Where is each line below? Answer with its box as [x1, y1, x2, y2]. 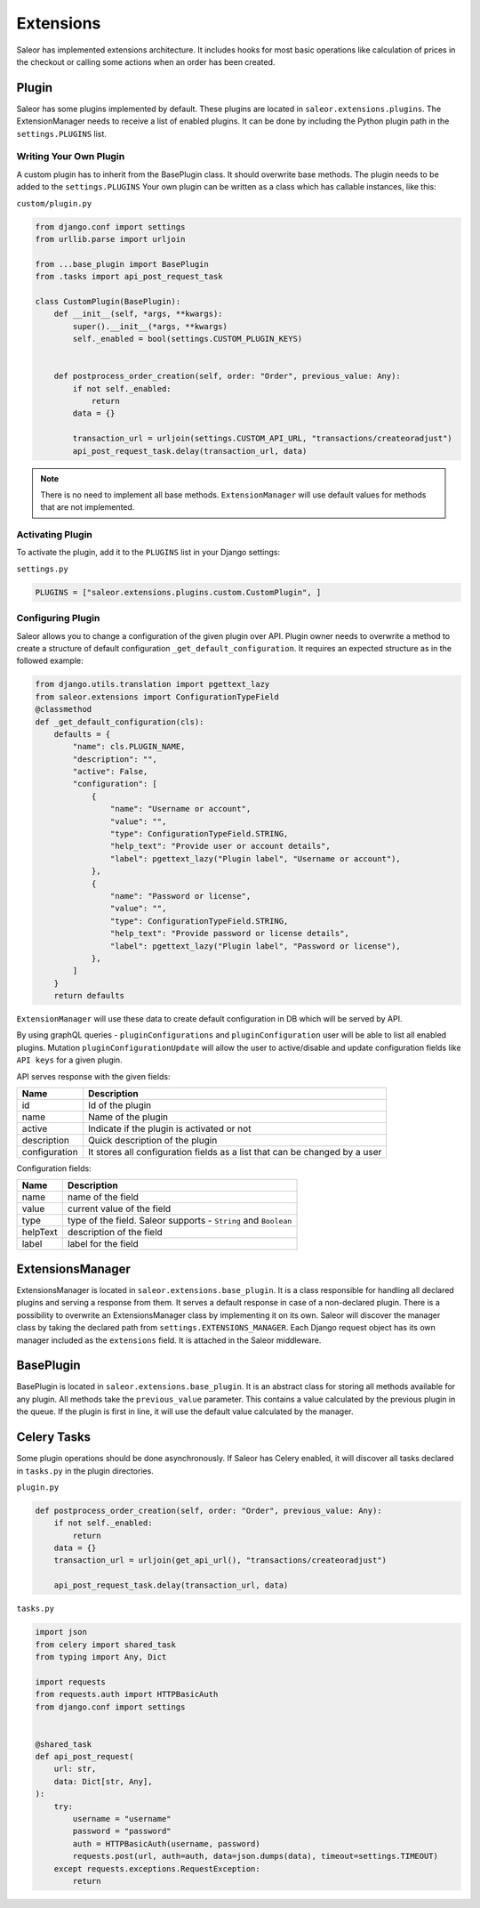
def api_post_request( [35, 1751, 134, 1762]
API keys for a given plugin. [16, 1055, 124, 1065]
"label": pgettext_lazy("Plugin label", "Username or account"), [109, 853, 402, 863]
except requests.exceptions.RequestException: [53, 1864, 261, 1873]
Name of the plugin [87, 1111, 169, 1123]
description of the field [67, 1226, 164, 1239]
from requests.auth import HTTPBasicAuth [35, 1689, 219, 1700]
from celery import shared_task [35, 1639, 177, 1650]
